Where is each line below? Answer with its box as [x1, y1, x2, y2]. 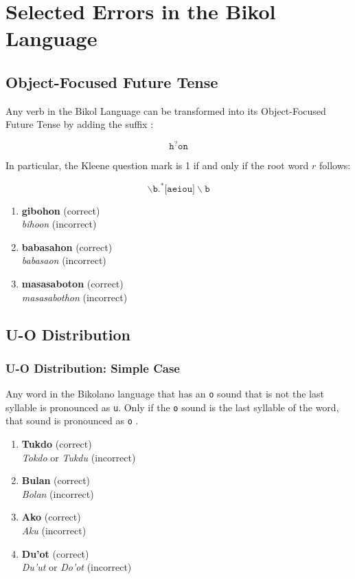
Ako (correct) [21, 510, 81, 524]
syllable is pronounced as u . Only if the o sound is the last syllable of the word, [5, 400, 339, 414]
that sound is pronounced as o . [5, 413, 139, 428]
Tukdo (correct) [21, 437, 92, 451]
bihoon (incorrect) [21, 217, 97, 231]
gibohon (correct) [21, 203, 100, 217]
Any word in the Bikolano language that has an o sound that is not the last [5, 386, 324, 401]
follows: [319, 158, 351, 173]
